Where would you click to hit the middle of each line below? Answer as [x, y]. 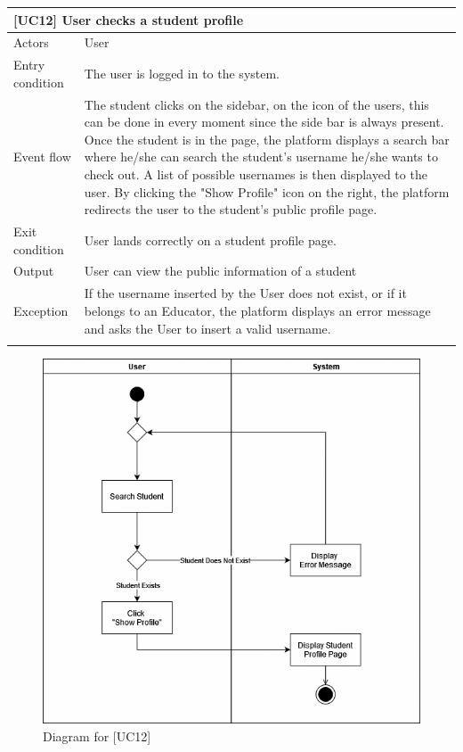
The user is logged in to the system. [182, 73]
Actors [31, 42]
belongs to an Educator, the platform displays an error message [257, 310]
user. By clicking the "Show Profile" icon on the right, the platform [267, 191]
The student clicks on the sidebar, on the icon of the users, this [256, 104]
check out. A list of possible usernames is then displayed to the [256, 174]
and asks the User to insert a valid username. [207, 328]
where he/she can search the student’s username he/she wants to [261, 157]
